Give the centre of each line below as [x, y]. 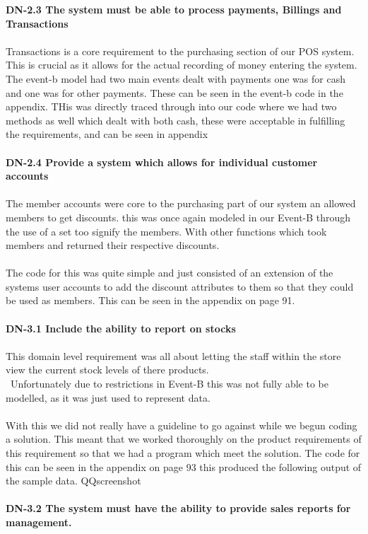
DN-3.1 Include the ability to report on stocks [121, 328]
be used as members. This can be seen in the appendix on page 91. [150, 300]
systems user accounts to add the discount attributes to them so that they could [180, 286]
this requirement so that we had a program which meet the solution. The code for [183, 453]
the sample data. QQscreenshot [73, 481]
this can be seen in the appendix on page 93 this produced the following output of [184, 466]
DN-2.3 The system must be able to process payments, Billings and [174, 9]
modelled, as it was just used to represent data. [108, 397]
